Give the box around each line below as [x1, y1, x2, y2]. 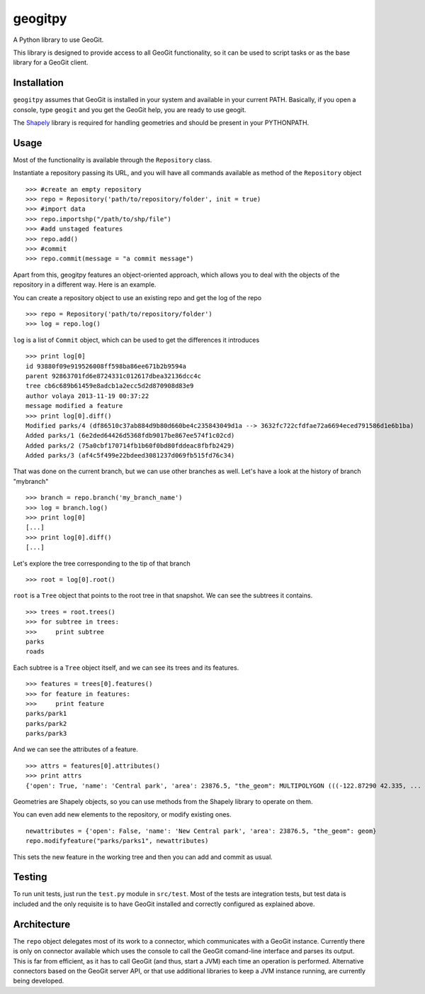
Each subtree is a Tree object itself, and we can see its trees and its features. [13, 663, 239, 672]
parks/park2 [25, 719, 67, 727]
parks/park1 [25, 709, 67, 718]
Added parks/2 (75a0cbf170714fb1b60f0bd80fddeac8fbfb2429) [25, 441, 235, 450]
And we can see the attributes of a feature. [13, 745, 138, 753]
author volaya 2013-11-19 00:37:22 [25, 392, 149, 400]
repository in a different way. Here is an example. [13, 280, 157, 289]
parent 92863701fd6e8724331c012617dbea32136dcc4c [25, 372, 202, 380]
